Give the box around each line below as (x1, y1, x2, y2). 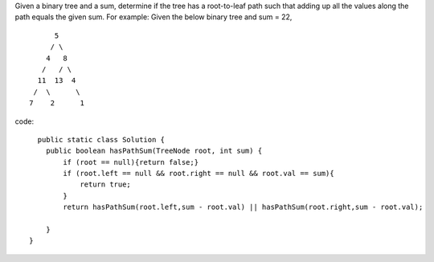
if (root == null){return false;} (63, 158, 199, 166)
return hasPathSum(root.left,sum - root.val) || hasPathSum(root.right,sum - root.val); (63, 203, 424, 212)
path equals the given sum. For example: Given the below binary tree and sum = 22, (14, 12, 293, 22)
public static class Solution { (37, 135, 165, 144)
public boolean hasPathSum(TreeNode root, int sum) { (45, 146, 263, 156)
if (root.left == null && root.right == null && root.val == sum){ (63, 169, 334, 178)
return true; (80, 180, 132, 189)
